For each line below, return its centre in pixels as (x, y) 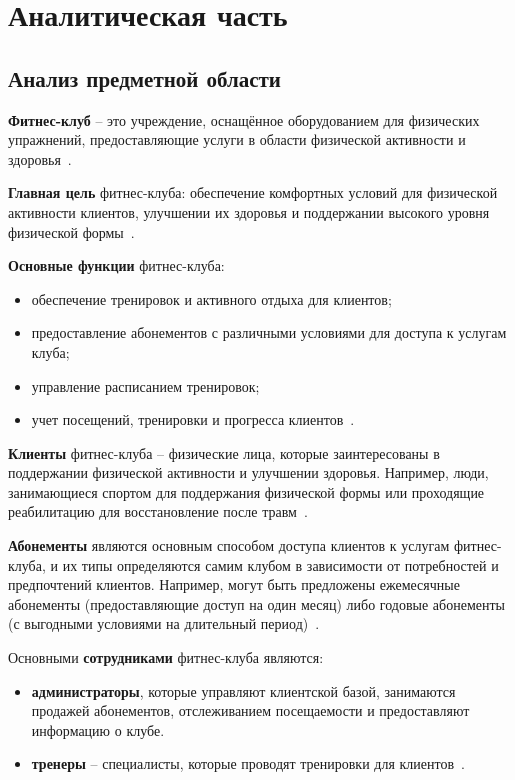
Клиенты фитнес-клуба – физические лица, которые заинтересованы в (224, 452)
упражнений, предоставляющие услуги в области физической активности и (237, 139)
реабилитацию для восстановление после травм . (158, 511)
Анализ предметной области (144, 77)
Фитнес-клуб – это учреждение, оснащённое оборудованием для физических (244, 119)
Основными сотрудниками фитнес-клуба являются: (166, 657)
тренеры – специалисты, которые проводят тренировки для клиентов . (248, 763)
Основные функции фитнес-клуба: (116, 265)
